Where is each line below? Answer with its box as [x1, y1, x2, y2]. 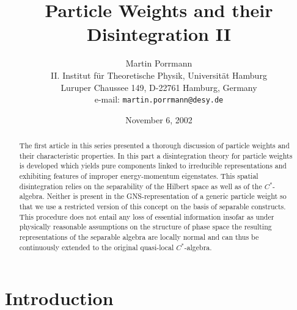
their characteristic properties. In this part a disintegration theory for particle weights [19, 150, 293, 160]
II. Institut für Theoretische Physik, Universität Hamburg [51, 68, 267, 81]
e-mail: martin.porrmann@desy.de [94, 93, 224, 106]
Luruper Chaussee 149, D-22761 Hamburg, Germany [61, 81, 257, 93]
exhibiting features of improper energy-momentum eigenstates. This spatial [19, 171, 258, 181]
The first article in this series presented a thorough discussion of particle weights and [19, 140, 290, 151]
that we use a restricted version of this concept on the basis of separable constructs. [19, 201, 286, 212]
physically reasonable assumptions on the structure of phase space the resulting [19, 222, 272, 232]
